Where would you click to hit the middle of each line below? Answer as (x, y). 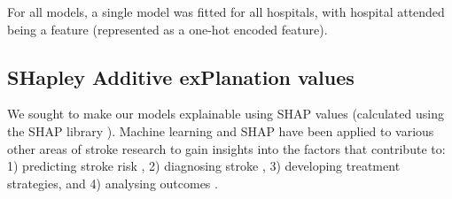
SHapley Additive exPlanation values (181, 77)
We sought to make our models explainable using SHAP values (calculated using (226, 114)
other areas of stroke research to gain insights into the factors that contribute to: (226, 148)
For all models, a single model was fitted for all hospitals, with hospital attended (226, 11)
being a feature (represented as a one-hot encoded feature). (168, 29)
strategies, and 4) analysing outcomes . (113, 183)
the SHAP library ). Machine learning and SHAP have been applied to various (221, 130)
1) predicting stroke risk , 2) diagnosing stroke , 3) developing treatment (204, 166)
